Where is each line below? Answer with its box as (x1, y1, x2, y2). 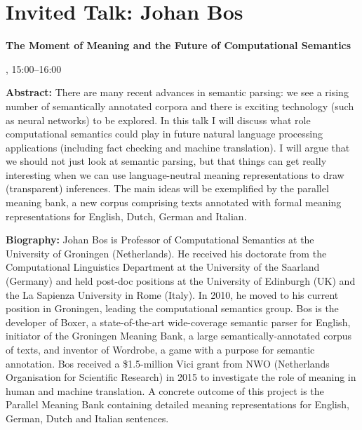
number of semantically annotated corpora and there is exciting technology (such (6, 98, 354, 113)
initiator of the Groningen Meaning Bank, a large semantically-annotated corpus (6, 328, 351, 343)
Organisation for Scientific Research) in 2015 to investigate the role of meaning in (6, 370, 356, 384)
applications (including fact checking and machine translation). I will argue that (6, 140, 350, 154)
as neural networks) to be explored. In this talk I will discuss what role (6, 112, 311, 127)
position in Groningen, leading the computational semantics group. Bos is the (6, 301, 339, 316)
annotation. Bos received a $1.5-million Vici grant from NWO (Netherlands (6, 356, 330, 370)
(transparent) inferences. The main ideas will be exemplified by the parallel (6, 181, 329, 196)
